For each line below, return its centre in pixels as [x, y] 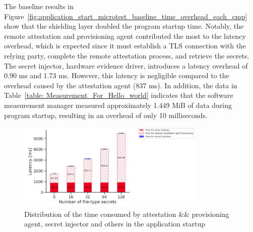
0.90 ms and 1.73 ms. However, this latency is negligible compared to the [117, 75]
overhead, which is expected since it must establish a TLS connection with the [125, 46]
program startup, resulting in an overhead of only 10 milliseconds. [106, 115]
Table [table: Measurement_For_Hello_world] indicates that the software [119, 95]
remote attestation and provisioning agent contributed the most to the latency [125, 36]
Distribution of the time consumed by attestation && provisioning [127, 214]
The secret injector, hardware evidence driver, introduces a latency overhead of [126, 65]
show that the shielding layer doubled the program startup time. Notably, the [124, 26]
